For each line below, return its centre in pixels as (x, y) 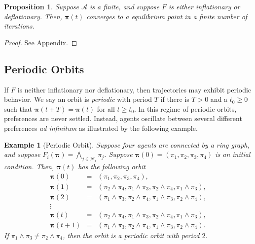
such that (18, 108)
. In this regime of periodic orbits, (185, 108)
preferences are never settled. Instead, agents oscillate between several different (123, 118)
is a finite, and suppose (124, 6)
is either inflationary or (204, 6)
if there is (175, 99)
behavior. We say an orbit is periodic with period (78, 99)
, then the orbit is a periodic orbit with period (131, 235)
